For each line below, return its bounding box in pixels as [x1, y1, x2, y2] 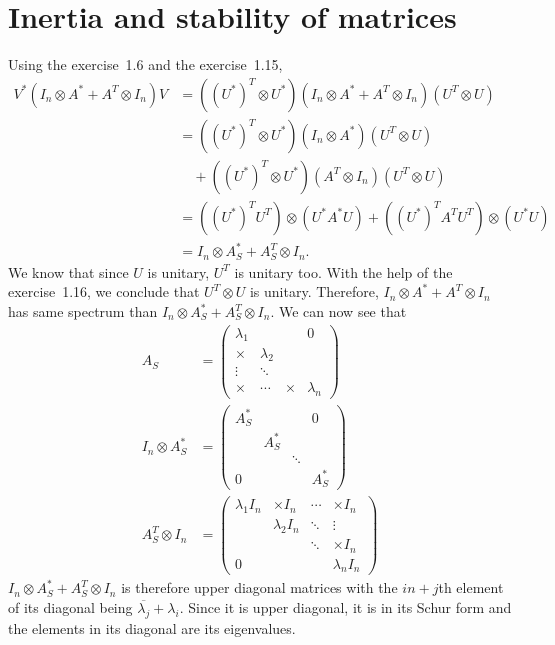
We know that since [8, 261, 129, 282]
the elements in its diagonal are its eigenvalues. [8, 617, 296, 638]
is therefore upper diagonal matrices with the [121, 577, 398, 598]
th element [438, 577, 504, 598]
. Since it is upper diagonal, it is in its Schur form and [179, 596, 512, 617]
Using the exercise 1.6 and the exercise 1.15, [8, 54, 283, 75]
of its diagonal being [8, 596, 133, 617]
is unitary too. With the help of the [234, 261, 453, 282]
